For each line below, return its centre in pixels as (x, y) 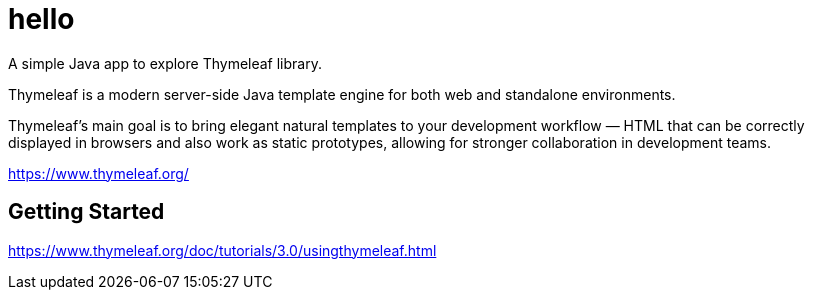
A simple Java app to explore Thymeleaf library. (165, 63)
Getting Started (86, 212)
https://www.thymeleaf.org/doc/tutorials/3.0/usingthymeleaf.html (222, 250)
